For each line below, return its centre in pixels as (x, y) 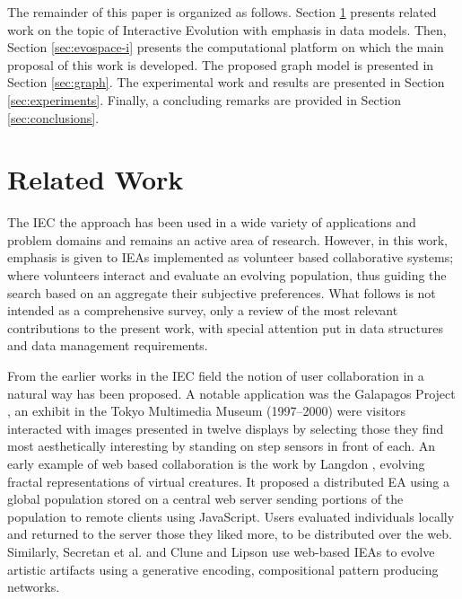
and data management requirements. (108, 345)
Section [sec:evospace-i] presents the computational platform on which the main (226, 47)
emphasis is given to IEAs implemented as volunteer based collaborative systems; (231, 257)
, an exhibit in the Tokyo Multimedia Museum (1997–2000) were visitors (207, 411)
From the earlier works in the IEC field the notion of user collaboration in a (216, 376)
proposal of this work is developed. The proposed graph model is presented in (221, 64)
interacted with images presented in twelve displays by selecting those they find (226, 428)
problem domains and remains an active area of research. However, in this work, (227, 239)
